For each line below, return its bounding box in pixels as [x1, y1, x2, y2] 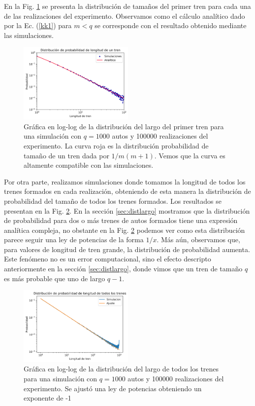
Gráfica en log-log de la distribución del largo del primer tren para [24, 121, 224, 131]
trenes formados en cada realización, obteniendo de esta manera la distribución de [4, 186, 251, 196]
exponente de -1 [24, 393, 71, 403]
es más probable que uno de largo [4, 273, 105, 283]
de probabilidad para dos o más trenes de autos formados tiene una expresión [4, 215, 238, 225]
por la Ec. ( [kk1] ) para [4, 20, 72, 31]
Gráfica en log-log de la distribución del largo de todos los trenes [24, 364, 219, 374]
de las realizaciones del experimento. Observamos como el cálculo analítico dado [4, 10, 245, 21]
